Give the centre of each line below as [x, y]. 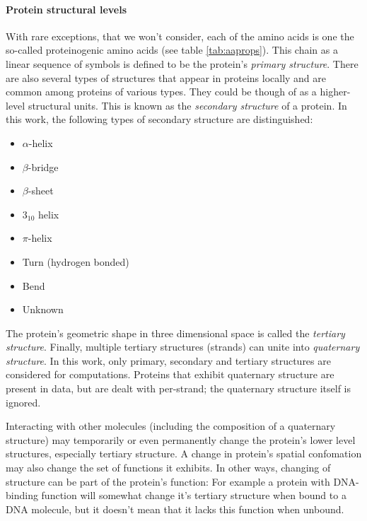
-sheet [41, 191]
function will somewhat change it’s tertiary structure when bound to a [194, 495]
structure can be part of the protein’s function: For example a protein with [168, 481]
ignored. [23, 402]
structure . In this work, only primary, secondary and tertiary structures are [168, 360]
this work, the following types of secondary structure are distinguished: [159, 119]
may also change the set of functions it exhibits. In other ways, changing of [168, 468]
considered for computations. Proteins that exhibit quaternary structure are [170, 374]
